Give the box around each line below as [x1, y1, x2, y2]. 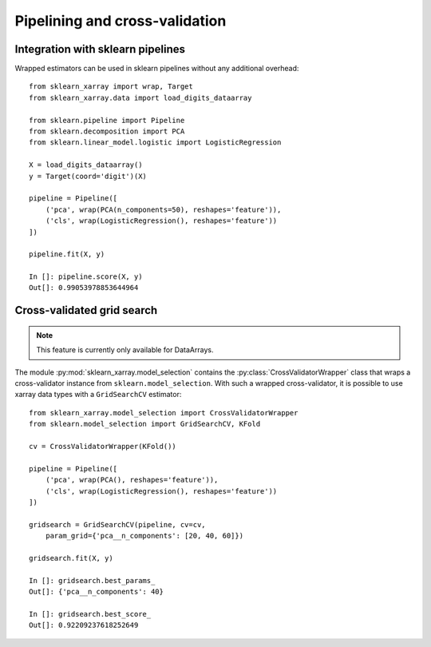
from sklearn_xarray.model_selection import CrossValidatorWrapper [29, 408, 299, 417]
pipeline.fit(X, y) [29, 250, 105, 259]
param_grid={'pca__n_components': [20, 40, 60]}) [45, 531, 243, 541]
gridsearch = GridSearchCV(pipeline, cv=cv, [29, 520, 207, 529]
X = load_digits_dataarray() [29, 161, 143, 169]
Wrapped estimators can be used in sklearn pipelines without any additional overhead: [14, 64, 299, 73]
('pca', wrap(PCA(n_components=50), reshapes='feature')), [45, 204, 282, 214]
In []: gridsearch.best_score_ [29, 609, 152, 618]
